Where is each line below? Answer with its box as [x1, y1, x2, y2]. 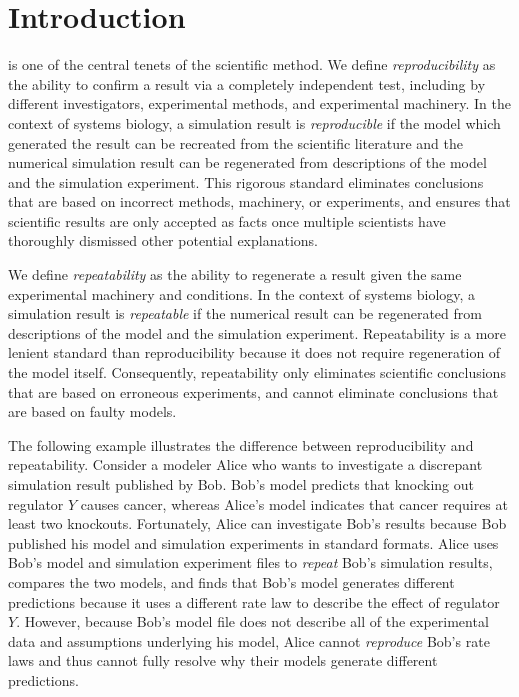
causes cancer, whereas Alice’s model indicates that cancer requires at [80, 493, 508, 514]
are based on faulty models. [8, 401, 177, 422]
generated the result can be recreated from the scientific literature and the [8, 132, 464, 153]
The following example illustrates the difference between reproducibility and [8, 434, 474, 455]
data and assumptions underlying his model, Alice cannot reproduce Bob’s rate [8, 630, 490, 651]
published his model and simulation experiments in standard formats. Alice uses [8, 532, 499, 553]
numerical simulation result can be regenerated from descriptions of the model [8, 152, 487, 173]
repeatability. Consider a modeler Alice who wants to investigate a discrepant [8, 454, 483, 475]
